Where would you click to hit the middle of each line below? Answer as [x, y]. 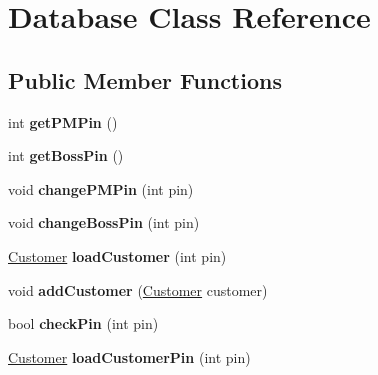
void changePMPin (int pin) [101, 188]
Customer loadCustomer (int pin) [117, 255]
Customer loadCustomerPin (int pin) [129, 356]
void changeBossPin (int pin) [104, 222]
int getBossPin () [66, 155]
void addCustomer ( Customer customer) [138, 289]
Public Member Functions [145, 79]
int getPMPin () [63, 121]
